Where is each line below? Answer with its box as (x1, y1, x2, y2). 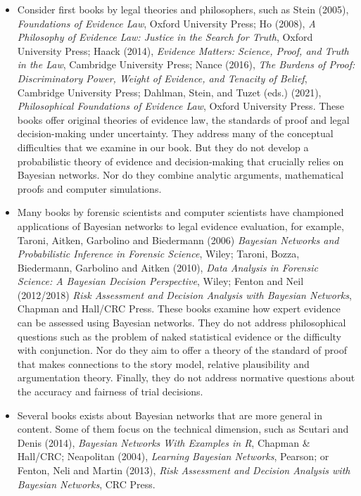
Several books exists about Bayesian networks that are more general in (17, 407, 322, 422)
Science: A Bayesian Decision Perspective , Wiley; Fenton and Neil (17, 274, 304, 288)
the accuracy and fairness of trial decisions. (17, 384, 203, 399)
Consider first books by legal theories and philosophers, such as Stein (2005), (17, 2, 349, 16)
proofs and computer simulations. (17, 181, 162, 196)
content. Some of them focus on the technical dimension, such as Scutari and (17, 421, 349, 436)
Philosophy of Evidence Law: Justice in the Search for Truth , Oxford (17, 30, 313, 44)
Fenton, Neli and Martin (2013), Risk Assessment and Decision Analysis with (17, 463, 350, 477)
